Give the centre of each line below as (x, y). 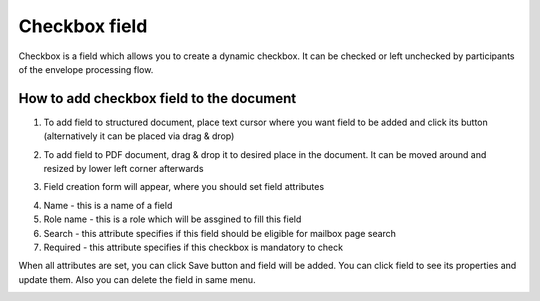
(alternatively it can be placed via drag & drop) (139, 136)
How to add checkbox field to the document (157, 98)
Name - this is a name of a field (108, 205)
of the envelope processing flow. (86, 69)
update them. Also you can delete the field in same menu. (137, 279)
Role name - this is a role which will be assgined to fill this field (172, 219)
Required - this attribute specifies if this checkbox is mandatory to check (193, 247)
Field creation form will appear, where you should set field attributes (184, 187)
